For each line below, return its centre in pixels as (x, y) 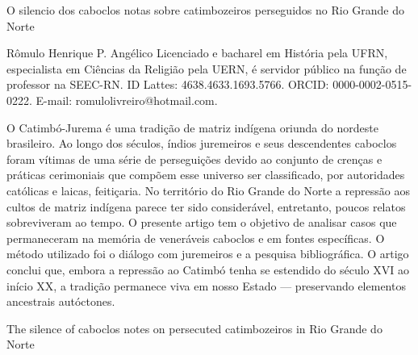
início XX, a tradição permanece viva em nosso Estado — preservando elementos (206, 285)
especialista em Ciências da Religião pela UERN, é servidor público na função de (207, 68)
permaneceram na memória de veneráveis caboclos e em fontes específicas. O (196, 238)
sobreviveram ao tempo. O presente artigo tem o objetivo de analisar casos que (202, 222)
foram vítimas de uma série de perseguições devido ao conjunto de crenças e (194, 159)
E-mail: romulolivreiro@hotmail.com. (127, 100)
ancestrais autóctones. (61, 301)
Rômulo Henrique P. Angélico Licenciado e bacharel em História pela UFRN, (197, 53)
